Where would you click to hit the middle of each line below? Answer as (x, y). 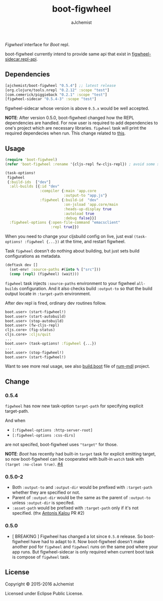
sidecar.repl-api (21, 59)
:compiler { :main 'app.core (68, 191)
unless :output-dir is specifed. (43, 503)
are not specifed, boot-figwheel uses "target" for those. (61, 445)
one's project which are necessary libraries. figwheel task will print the (76, 128)
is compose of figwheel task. (41, 557)
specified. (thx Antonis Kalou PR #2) (48, 513)
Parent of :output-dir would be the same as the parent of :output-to (81, 498)
